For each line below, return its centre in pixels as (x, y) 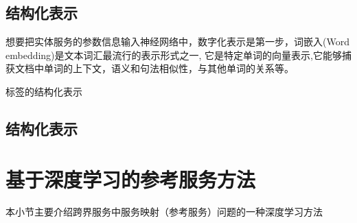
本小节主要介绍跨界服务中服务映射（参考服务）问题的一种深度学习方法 (164, 212)
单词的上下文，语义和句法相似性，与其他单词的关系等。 (169, 68)
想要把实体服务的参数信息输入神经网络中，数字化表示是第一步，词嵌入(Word (177, 42)
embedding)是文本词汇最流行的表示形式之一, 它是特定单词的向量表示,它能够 (174, 55)
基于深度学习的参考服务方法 (131, 179)
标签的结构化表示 (44, 91)
